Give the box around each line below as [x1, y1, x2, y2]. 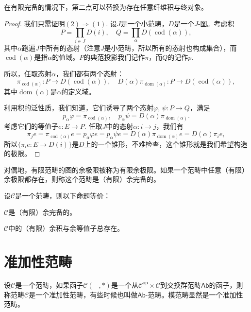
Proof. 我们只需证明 [4, 18, 65, 28]
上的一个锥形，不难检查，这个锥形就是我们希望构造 [84, 139, 248, 149]
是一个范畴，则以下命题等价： [15, 191, 111, 200]
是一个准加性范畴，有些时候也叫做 [29, 289, 138, 299]
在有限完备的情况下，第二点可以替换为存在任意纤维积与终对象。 [4, 2, 208, 12]
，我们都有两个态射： [55, 68, 124, 78]
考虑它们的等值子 [4, 121, 58, 131]
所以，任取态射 [4, 68, 51, 78]
